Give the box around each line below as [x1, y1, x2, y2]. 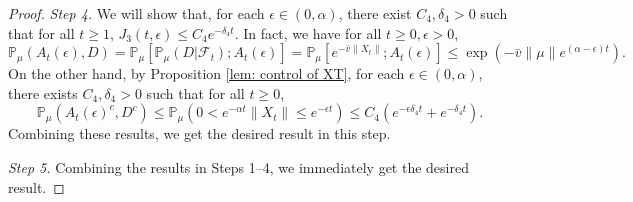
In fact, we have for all [243, 22, 382, 43]
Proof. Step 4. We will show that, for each [8, 3, 265, 23]
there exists [8, 82, 78, 103]
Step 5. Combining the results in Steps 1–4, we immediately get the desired [8, 156, 469, 177]
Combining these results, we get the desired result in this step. [8, 123, 391, 144]
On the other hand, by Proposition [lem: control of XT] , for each [8, 63, 405, 84]
